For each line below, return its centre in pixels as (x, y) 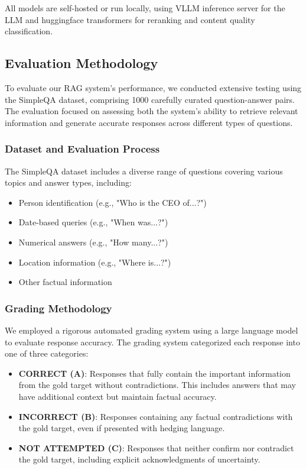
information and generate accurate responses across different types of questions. (149, 122)
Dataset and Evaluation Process (82, 149)
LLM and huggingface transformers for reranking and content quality (130, 19)
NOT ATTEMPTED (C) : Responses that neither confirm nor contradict (156, 447)
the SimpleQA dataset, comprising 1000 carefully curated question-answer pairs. (150, 99)
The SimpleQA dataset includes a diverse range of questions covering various (144, 171)
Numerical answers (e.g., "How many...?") (93, 242)
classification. (29, 31)
